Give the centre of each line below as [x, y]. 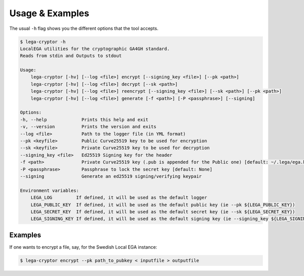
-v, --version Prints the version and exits [88, 127]
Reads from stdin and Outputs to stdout [71, 56]
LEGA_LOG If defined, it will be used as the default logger [119, 198]
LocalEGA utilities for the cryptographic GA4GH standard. [95, 49]
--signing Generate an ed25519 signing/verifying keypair [111, 176]
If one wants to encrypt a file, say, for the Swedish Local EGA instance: [83, 247]
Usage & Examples [49, 13]
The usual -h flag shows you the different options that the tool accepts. [84, 28]
